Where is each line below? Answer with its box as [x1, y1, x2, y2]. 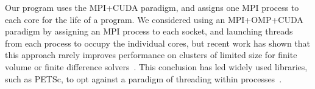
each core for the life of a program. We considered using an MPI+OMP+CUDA [5, 13, 303, 25]
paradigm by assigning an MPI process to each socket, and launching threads [5, 25, 293, 38]
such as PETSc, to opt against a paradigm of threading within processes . [5, 72, 282, 85]
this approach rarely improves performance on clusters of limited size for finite [5, 48, 297, 61]
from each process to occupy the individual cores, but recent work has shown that [5, 36, 311, 49]
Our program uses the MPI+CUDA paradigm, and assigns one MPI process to [5, 1, 299, 13]
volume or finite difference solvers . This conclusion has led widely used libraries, [5, 60, 308, 73]
